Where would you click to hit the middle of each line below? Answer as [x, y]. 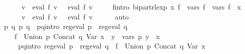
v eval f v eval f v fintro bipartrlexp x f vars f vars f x [131, 6]
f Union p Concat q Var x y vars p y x [87, 36]
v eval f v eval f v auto [75, 16]
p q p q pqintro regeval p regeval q [66, 26]
